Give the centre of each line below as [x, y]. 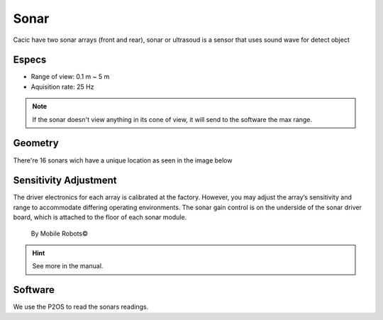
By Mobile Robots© [60, 233]
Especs [30, 60]
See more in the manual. [68, 266]
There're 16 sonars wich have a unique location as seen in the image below [123, 160]
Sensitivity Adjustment [65, 181]
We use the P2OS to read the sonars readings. [81, 307]
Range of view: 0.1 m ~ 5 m [70, 77]
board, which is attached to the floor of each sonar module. [100, 217]
